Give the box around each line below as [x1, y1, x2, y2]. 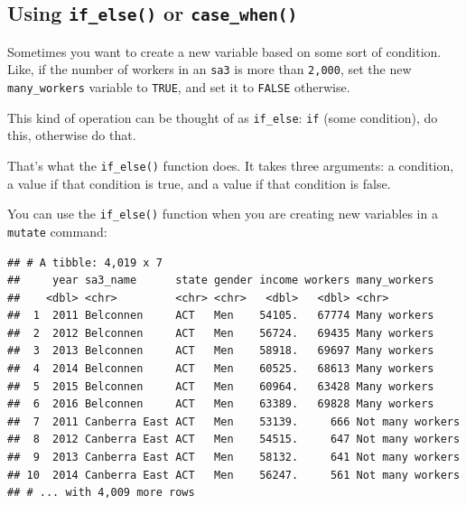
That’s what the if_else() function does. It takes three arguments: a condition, [7, 155, 454, 174]
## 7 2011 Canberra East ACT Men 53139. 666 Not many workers [7, 415, 461, 428]
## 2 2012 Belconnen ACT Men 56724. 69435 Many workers [7, 326, 434, 340]
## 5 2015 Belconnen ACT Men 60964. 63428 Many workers [7, 379, 434, 393]
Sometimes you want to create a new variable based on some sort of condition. [7, 42, 442, 61]
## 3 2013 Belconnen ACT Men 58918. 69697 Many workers [7, 344, 434, 358]
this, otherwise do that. [7, 126, 136, 145]
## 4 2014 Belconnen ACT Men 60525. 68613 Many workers [7, 362, 434, 376]
